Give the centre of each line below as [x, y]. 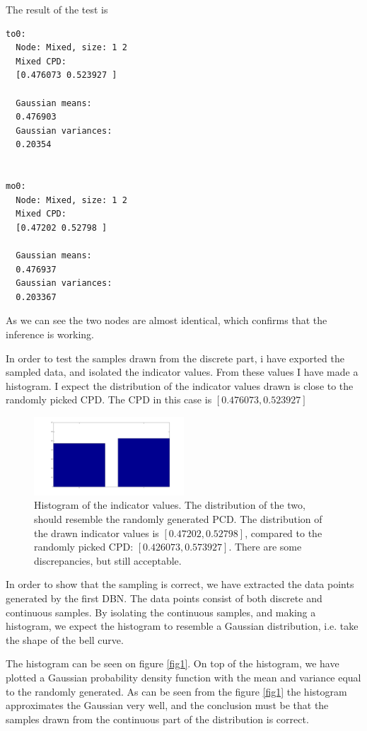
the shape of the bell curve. [65, 639]
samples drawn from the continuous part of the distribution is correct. [157, 719]
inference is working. [50, 334]
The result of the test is [57, 9]
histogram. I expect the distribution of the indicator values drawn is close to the [180, 385]
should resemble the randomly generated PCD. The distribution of [178, 518]
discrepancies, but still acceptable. [108, 560]
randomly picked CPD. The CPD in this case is [109, 399]
